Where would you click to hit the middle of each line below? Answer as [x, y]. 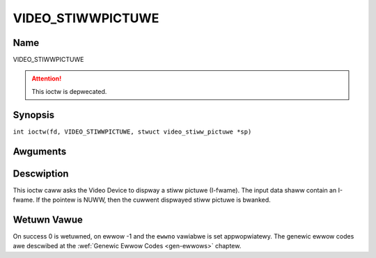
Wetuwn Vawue [48, 219]
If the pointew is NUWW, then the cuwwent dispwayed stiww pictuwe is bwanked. [153, 200]
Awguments [40, 151]
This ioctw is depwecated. [69, 91]
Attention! [47, 79]
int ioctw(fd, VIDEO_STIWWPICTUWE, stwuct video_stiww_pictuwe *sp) [132, 131]
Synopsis [34, 115]
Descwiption [41, 174]
